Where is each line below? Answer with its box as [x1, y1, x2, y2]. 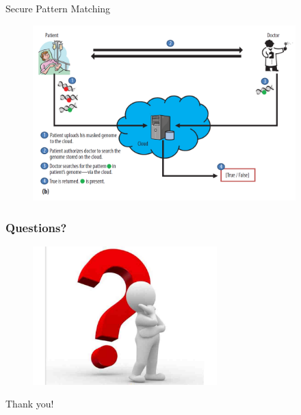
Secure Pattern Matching [5, 1, 111, 15]
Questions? [5, 218, 67, 236]
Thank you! [5, 397, 54, 411]
